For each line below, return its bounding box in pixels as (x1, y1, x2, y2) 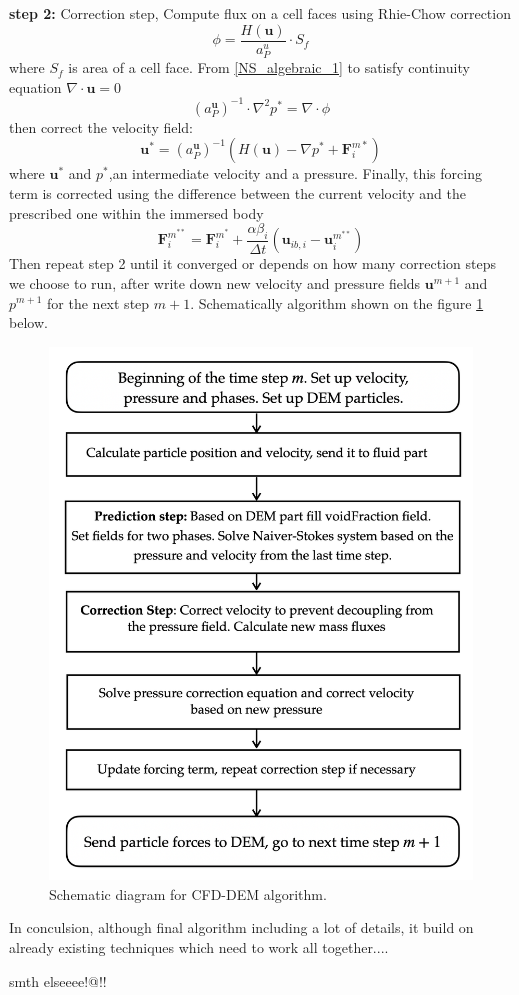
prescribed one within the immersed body (9, 202, 264, 223)
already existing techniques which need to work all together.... (9, 936, 389, 957)
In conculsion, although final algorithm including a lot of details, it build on (9, 917, 474, 938)
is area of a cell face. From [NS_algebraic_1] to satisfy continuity (68, 57, 470, 78)
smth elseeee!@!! (9, 970, 107, 991)
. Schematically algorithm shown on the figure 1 (190, 292, 484, 313)
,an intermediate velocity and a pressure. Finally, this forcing (108, 163, 482, 184)
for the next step (47, 292, 150, 313)
